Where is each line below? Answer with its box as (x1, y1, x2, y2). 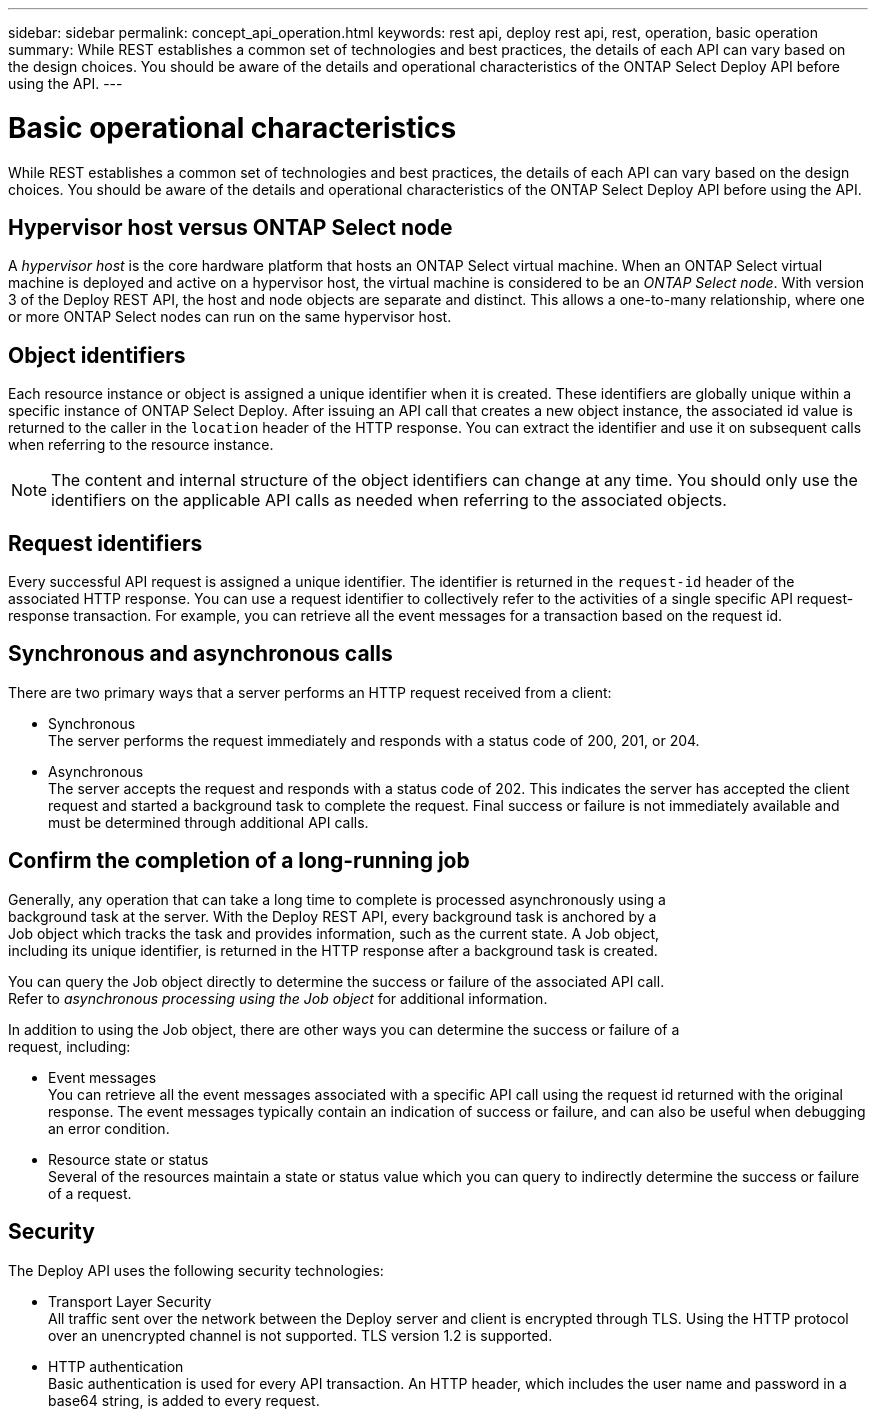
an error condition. (48, 1119, 170, 1137)
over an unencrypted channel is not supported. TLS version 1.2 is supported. (48, 1326, 553, 1344)
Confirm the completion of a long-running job (8, 848, 470, 874)
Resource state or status (48, 1150, 209, 1168)
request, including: (8, 1037, 131, 1055)
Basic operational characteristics (8, 110, 457, 145)
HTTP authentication (48, 1357, 184, 1375)
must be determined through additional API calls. (48, 813, 369, 831)
